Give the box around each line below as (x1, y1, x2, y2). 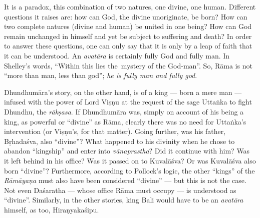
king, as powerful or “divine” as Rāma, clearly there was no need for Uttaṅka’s (4, 116, 246, 126)
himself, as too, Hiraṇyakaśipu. (4, 204, 99, 214)
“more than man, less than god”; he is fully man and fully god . (4, 70, 197, 80)
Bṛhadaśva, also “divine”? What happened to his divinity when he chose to (4, 135, 235, 146)
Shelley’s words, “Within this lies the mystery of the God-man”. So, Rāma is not (4, 60, 252, 70)
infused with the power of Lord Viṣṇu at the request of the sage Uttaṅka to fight (4, 96, 252, 107)
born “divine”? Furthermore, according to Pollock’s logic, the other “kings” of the (4, 165, 255, 175)
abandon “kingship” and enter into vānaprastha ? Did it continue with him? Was (4, 145, 250, 156)
